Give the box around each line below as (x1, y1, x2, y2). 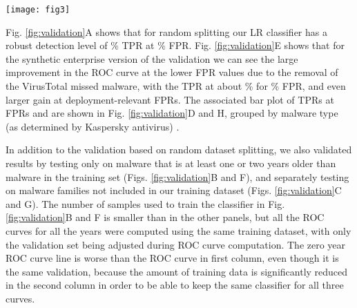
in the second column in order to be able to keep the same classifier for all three (6, 278, 344, 292)
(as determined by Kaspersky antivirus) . (6, 119, 180, 133)
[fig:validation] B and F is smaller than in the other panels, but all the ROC (6, 210, 325, 224)
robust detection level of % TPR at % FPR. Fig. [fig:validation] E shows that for (6, 38, 345, 52)
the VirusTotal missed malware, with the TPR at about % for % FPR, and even (6, 79, 346, 93)
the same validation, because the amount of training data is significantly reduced (6, 264, 348, 278)
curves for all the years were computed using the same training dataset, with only (6, 223, 351, 238)
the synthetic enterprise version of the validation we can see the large (6, 51, 298, 66)
